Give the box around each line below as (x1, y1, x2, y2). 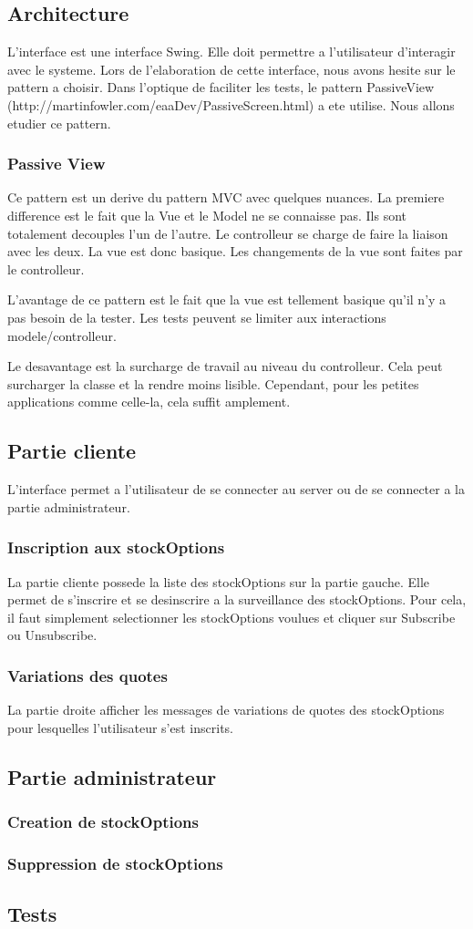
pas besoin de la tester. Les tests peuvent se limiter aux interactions (7, 307, 386, 326)
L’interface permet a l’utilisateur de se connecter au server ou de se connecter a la (7, 480, 465, 499)
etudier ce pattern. (7, 113, 111, 132)
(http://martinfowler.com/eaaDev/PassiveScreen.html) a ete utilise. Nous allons (7, 95, 455, 114)
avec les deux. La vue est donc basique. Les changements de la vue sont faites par (7, 242, 463, 261)
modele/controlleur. (7, 325, 117, 345)
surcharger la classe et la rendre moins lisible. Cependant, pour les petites (7, 374, 419, 393)
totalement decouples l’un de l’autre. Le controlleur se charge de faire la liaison (7, 223, 448, 243)
